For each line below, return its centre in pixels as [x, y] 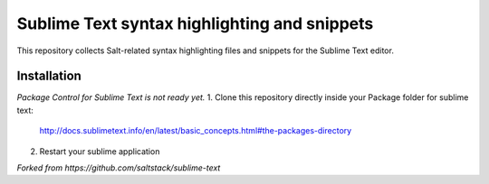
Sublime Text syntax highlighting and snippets [195, 23]
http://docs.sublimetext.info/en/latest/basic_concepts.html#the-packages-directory [196, 131]
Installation [49, 76]
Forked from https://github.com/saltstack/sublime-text [119, 168]
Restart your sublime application [100, 151]
